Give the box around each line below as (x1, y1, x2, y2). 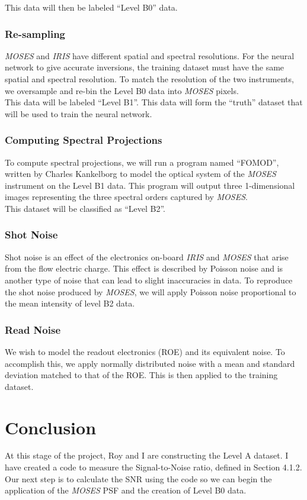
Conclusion (5, 415, 97, 439)
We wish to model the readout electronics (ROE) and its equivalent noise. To (5, 345, 285, 357)
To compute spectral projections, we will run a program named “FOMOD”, (5, 156, 279, 168)
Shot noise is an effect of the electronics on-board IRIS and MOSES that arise (5, 250, 289, 263)
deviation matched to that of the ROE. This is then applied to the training (5, 369, 278, 381)
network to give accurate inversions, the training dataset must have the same (5, 61, 284, 73)
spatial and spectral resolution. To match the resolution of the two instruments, (5, 73, 294, 85)
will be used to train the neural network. (5, 107, 152, 120)
